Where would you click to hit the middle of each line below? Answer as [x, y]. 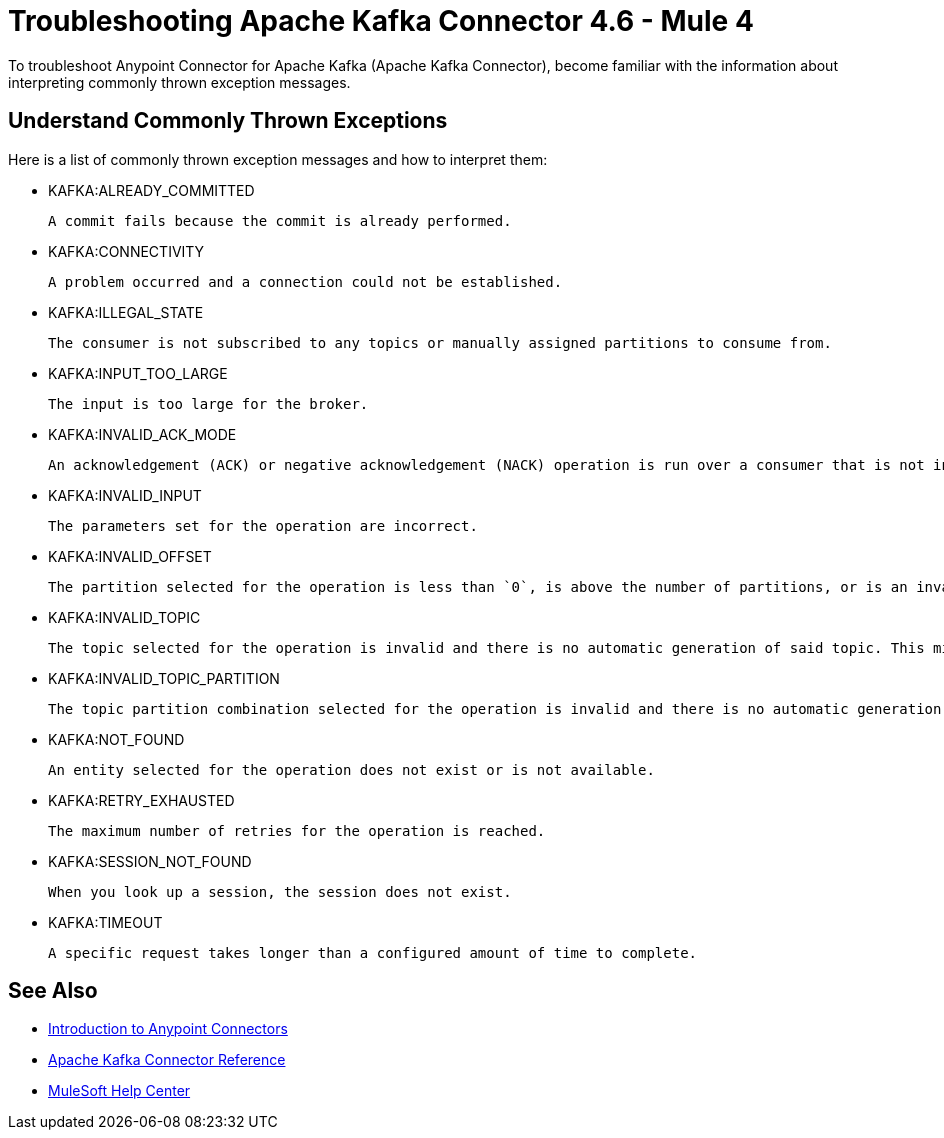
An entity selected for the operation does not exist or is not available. [351, 769]
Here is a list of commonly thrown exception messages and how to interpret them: [278, 159]
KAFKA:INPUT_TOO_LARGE [138, 373]
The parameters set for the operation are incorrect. [263, 525]
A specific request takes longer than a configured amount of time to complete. [373, 952]
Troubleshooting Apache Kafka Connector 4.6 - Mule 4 [381, 21]
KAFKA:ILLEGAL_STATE [126, 312]
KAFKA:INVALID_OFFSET [130, 556]
